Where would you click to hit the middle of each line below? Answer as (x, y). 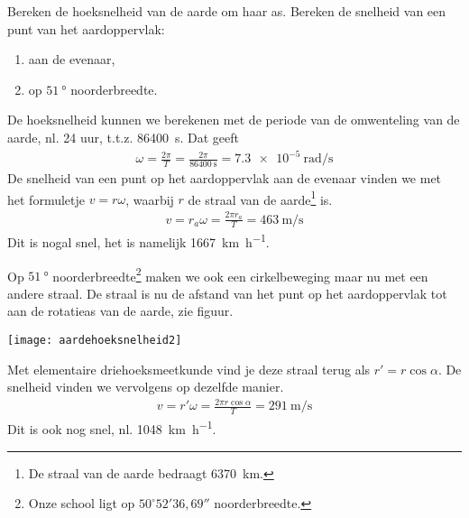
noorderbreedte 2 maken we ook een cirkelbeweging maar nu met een (240, 274)
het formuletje (46, 199)
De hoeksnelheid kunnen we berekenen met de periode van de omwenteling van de (234, 120)
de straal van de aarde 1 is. (260, 198)
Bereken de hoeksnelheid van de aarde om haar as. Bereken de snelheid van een (227, 11)
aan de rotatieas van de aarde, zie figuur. (120, 311)
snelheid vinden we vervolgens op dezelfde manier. (146, 387)
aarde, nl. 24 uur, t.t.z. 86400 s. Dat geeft (124, 137)
